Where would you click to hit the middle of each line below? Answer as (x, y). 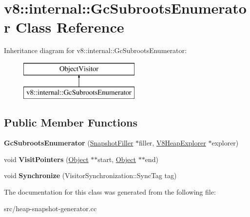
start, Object (117, 159)
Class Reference (70, 27)
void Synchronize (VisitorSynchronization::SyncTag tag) (90, 175)
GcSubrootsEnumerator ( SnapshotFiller (69, 143)
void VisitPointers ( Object (46, 159)
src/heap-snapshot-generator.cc (50, 208)
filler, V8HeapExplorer (173, 143)
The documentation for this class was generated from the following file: (110, 192)
